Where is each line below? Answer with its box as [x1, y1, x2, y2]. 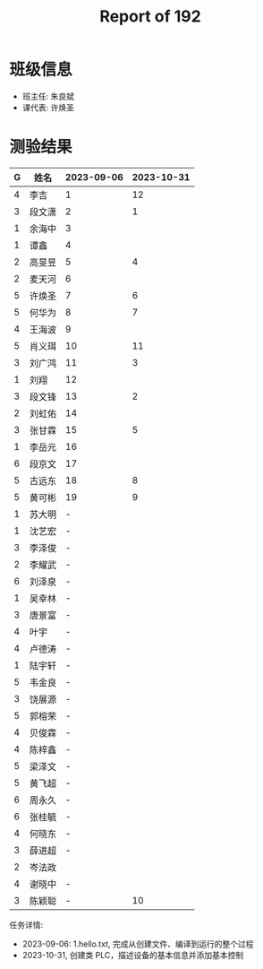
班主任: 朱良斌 [21, 91, 74, 101]
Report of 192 [99, 6, 201, 27]
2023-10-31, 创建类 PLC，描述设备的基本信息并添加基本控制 [21, 949, 244, 960]
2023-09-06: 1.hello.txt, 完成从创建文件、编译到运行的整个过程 [21, 939, 254, 949]
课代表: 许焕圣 [21, 101, 74, 113]
